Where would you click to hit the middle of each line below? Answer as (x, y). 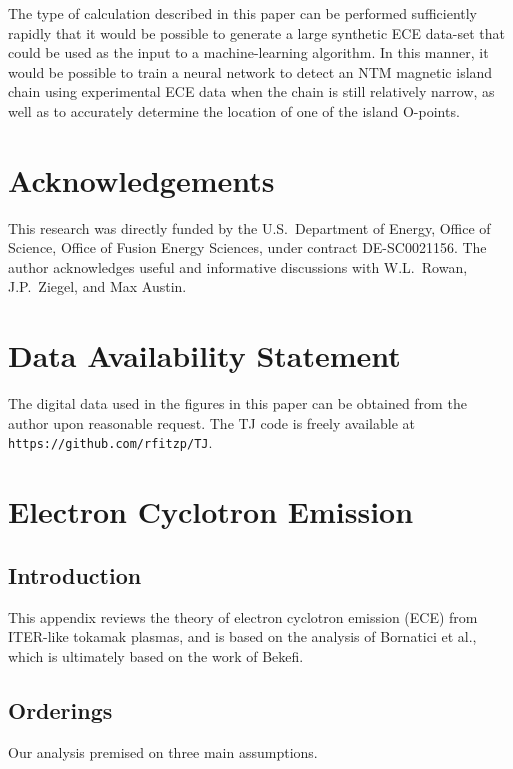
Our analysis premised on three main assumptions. (163, 751)
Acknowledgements (141, 179)
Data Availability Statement (204, 355)
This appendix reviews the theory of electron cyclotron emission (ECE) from (243, 616)
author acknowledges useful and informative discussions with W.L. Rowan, (238, 266)
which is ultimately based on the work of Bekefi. (156, 655)
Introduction (75, 574)
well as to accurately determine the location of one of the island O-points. (234, 110)
